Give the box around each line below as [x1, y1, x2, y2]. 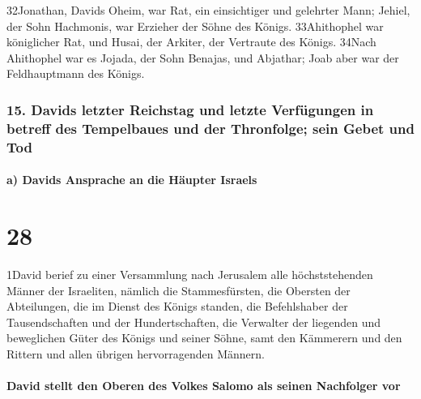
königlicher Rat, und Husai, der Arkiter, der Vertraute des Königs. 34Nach [6, 33, 376, 50]
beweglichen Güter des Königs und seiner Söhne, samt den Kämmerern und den [6, 329, 402, 346]
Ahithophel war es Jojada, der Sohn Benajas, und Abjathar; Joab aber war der [6, 49, 399, 66]
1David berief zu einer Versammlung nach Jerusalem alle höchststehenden [6, 265, 373, 282]
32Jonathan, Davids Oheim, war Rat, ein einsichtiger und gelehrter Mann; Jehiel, [6, 2, 410, 18]
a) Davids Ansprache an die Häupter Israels [6, 171, 257, 188]
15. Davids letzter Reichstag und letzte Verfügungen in [6, 99, 374, 119]
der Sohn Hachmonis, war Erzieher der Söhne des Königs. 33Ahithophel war [6, 17, 384, 34]
